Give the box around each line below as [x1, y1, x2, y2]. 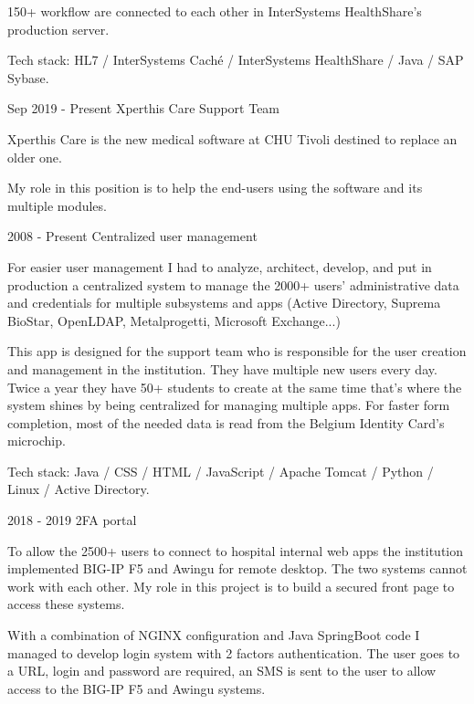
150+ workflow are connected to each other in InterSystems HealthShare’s [7, 2, 422, 20]
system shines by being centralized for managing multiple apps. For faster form [7, 395, 450, 415]
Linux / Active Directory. [7, 479, 150, 499]
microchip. [7, 431, 66, 450]
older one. [7, 147, 62, 166]
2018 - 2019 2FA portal [7, 510, 137, 530]
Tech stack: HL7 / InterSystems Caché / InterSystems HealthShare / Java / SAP [7, 50, 464, 69]
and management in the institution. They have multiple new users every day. [7, 359, 437, 378]
